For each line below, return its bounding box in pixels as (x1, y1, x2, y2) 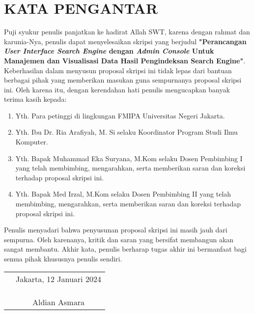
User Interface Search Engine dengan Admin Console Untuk (4, 46, 214, 56)
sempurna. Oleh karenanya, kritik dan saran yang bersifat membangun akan (4, 234, 234, 244)
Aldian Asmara (32, 296, 85, 308)
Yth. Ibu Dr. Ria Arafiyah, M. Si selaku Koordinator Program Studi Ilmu (15, 127, 238, 137)
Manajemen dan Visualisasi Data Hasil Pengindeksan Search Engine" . (4, 55, 246, 65)
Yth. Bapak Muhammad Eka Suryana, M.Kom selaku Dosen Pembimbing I (15, 153, 243, 163)
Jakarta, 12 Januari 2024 (16, 273, 101, 285)
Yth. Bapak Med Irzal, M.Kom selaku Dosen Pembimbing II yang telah (15, 189, 231, 199)
